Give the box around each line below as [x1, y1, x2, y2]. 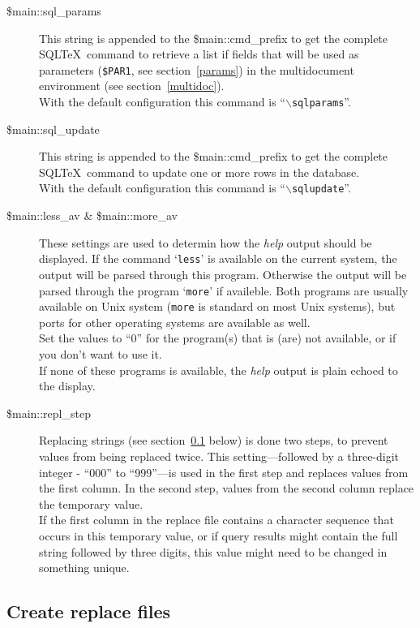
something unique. [39, 559, 130, 576]
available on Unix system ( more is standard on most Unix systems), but [39, 298, 396, 315]
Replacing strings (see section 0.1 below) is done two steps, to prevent [39, 432, 388, 449]
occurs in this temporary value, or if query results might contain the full [39, 527, 398, 544]
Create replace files [6, 599, 171, 624]
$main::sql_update [6, 120, 100, 137]
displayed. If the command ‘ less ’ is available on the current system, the [39, 250, 397, 267]
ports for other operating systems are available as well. [39, 313, 311, 330]
